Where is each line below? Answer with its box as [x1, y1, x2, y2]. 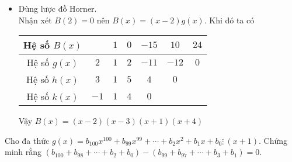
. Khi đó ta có [204, 13, 255, 26]
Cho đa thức [5, 134, 50, 146]
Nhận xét [18, 13, 52, 26]
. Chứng [259, 134, 288, 146]
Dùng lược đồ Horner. [18, 2, 97, 14]
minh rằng [5, 146, 42, 158]
